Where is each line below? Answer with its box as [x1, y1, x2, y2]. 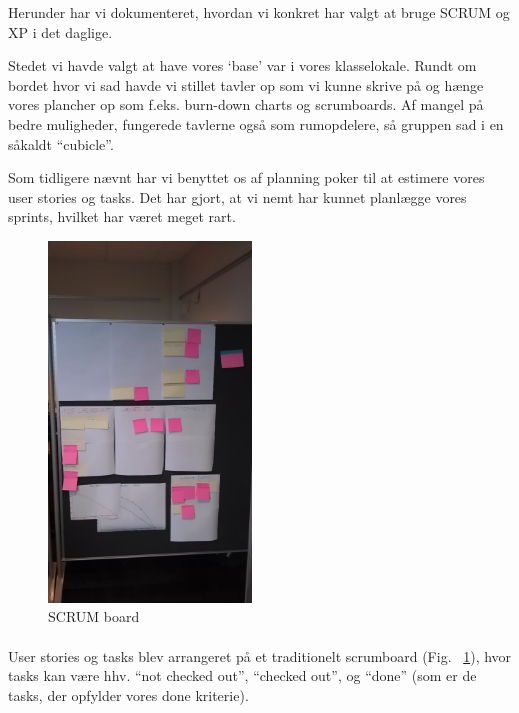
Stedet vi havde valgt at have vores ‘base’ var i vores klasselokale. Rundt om [8, 55, 477, 76]
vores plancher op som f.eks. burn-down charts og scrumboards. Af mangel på [8, 94, 484, 115]
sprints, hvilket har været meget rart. [8, 206, 236, 227]
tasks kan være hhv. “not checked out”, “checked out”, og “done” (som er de [8, 665, 477, 686]
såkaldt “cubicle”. [8, 133, 114, 154]
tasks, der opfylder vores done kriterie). [8, 684, 249, 705]
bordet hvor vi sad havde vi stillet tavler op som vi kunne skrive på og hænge [8, 74, 484, 95]
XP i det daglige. [8, 21, 113, 42]
